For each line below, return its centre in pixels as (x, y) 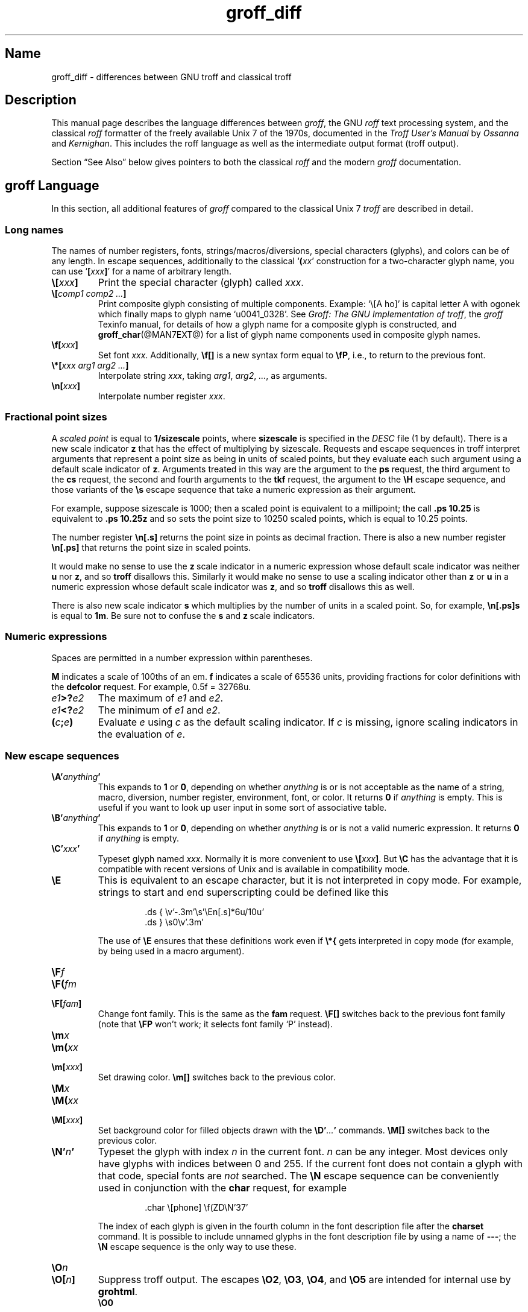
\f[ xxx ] (65, 345)
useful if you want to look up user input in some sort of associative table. (242, 808)
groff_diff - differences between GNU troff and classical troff (171, 77)
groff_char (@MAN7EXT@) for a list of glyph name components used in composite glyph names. (289, 335)
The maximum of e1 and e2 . (161, 698)
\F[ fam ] (67, 1004)
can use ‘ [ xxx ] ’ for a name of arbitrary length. (141, 271)
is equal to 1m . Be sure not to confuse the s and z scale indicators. (183, 615)
